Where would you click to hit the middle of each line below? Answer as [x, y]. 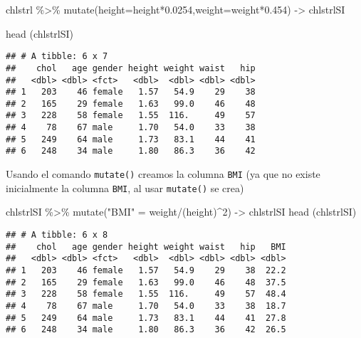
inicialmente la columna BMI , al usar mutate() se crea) [125, 188]
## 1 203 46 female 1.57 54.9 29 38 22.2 [146, 270]
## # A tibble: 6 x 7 [57, 57]
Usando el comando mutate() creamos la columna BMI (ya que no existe [163, 174]
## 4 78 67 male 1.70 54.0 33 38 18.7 [146, 306]
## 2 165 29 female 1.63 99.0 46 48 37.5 [146, 282]
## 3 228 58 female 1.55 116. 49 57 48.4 [146, 294]
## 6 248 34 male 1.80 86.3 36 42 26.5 [146, 330]
